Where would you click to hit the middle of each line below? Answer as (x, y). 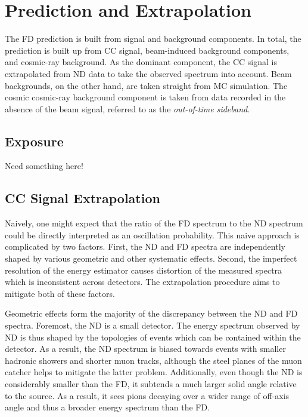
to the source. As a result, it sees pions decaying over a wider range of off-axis (147, 395)
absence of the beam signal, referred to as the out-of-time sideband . (127, 108)
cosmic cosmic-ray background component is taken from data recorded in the (145, 97)
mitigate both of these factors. (60, 293)
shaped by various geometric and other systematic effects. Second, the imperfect (151, 258)
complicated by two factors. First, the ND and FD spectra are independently (145, 246)
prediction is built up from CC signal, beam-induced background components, (147, 50)
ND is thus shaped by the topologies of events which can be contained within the (153, 337)
